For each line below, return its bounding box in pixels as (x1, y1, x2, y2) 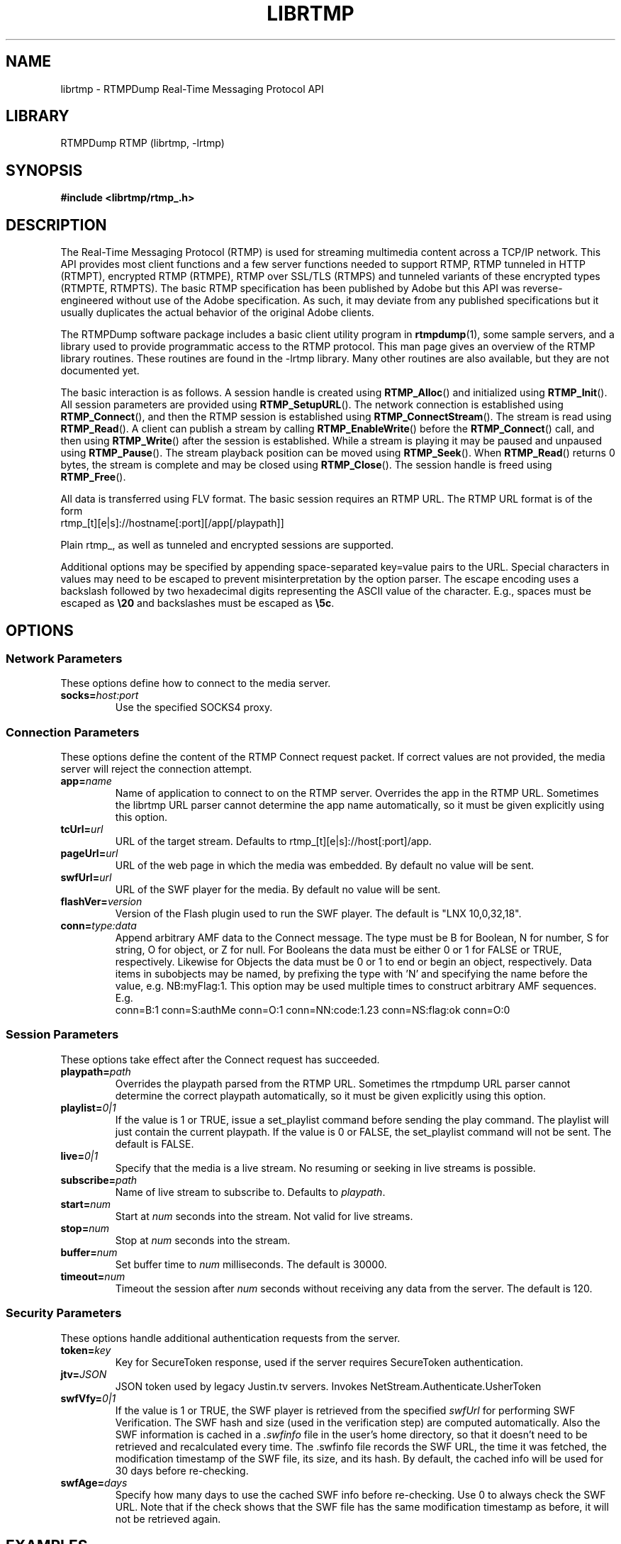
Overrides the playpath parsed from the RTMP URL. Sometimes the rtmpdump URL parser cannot (115, 1077, 571, 1090)
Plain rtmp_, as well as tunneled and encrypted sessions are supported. (60, 539, 394, 552)
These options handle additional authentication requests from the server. (60, 1331, 401, 1344)
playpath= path (60, 1065, 131, 1078)
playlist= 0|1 (60, 1101, 116, 1114)
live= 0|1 (60, 1149, 99, 1162)
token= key (60, 1343, 111, 1356)
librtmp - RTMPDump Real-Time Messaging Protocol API (60, 82, 324, 95)
